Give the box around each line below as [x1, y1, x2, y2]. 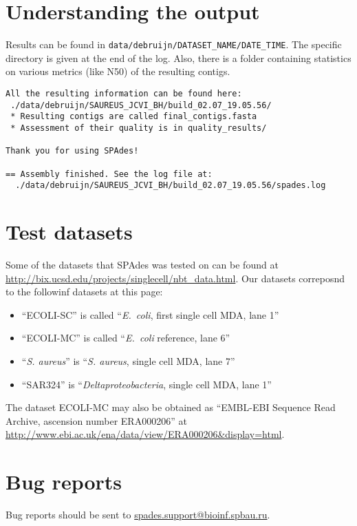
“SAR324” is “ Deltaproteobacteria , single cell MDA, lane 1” [21, 377, 272, 391]
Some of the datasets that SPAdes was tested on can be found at [6, 257, 279, 271]
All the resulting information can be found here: [6, 88, 242, 98]
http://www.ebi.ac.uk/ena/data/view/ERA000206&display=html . [6, 427, 285, 441]
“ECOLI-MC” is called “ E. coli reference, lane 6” [21, 330, 230, 345]
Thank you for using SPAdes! [6, 146, 139, 156]
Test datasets [6, 218, 133, 246]
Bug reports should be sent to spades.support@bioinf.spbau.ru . [6, 507, 270, 522]
